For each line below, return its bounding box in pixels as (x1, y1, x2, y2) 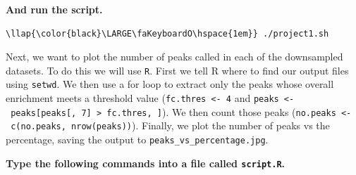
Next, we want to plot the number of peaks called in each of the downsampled (6, 49, 343, 64)
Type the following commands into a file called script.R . (6, 155, 286, 170)
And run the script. (6, 2, 103, 16)
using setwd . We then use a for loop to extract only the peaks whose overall (6, 77, 334, 91)
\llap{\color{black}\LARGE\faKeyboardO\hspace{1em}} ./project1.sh (6, 28, 329, 39)
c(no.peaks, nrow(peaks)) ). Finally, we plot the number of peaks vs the (11, 118, 330, 133)
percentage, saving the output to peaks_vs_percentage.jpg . (6, 132, 269, 147)
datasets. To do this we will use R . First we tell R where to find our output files (6, 63, 349, 77)
